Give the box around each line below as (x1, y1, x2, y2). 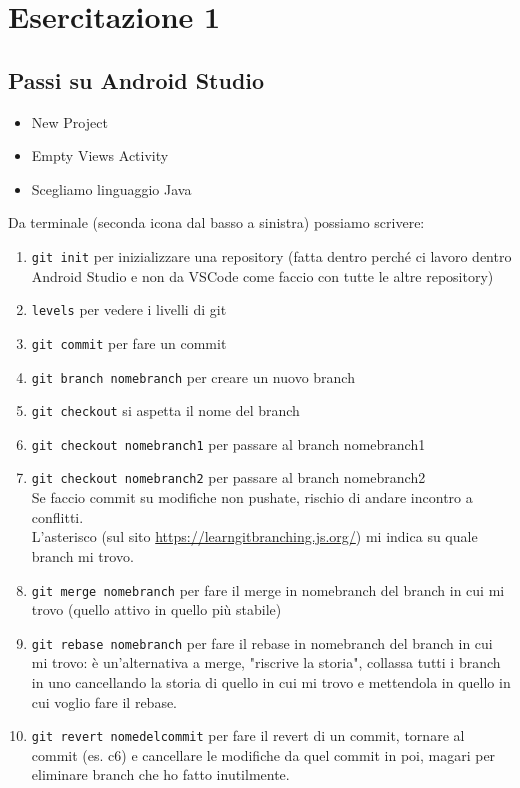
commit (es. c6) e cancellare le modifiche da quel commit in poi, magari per (31, 744, 496, 765)
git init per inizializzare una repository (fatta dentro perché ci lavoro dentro (31, 245, 512, 266)
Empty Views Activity (31, 145, 169, 166)
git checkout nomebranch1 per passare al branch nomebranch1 (31, 433, 426, 454)
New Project (31, 111, 108, 132)
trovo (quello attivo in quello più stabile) (31, 599, 282, 620)
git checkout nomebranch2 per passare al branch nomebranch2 (31, 467, 426, 488)
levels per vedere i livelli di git (31, 299, 227, 320)
